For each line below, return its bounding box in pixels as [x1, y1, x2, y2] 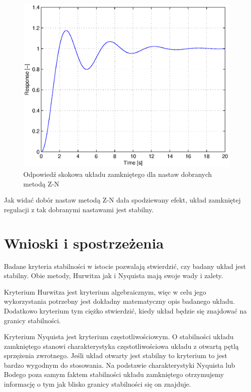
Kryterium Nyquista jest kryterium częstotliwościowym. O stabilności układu [4, 331, 234, 342]
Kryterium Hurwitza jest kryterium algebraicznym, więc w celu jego [4, 286, 206, 297]
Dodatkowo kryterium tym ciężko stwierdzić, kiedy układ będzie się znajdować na [4, 305, 247, 315]
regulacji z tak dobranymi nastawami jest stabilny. [4, 204, 154, 214]
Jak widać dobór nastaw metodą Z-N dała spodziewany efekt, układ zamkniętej [4, 195, 241, 205]
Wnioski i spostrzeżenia [4, 233, 164, 252]
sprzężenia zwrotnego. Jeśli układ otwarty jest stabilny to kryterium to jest [4, 350, 228, 361]
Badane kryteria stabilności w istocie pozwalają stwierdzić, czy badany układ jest [4, 261, 246, 271]
